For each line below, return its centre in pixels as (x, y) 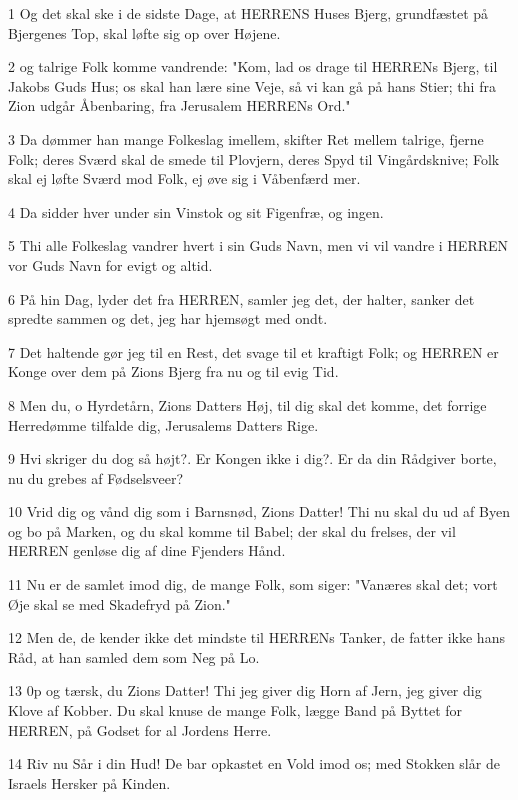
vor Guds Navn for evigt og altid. (110, 264)
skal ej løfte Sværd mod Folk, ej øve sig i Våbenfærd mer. (184, 178)
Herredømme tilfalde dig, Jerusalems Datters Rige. (163, 424)
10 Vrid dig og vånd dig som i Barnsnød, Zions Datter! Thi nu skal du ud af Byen (259, 511)
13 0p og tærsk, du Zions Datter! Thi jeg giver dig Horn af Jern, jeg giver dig (245, 690)
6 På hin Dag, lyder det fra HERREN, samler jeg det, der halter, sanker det (241, 298)
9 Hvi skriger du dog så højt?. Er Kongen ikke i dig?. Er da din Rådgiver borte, (252, 458)
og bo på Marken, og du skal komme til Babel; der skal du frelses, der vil (232, 530)
